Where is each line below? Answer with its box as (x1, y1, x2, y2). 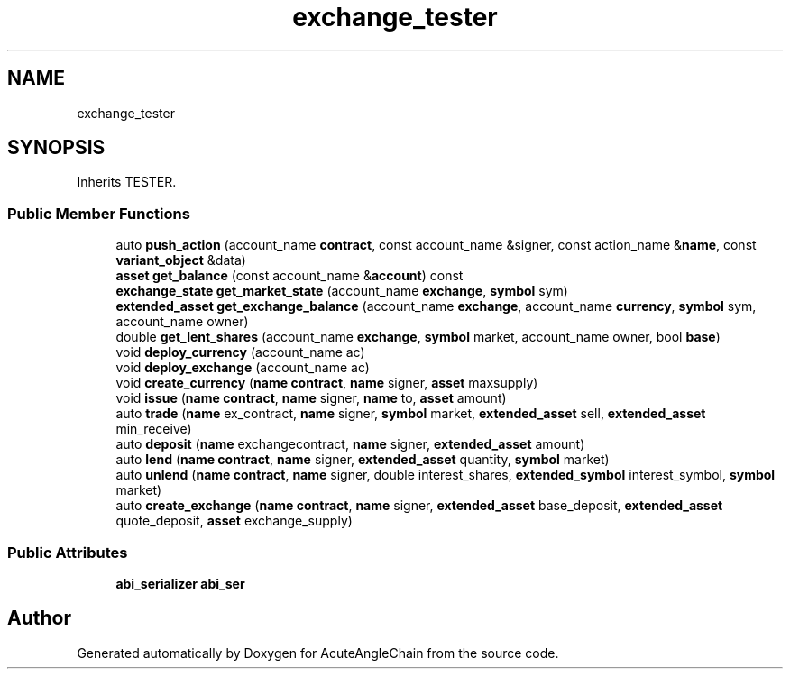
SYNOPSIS (7, 136, 106, 160)
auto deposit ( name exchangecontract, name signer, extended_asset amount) (115, 436, 585, 452)
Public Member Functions (7, 204, 190, 223)
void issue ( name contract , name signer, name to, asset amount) (115, 390, 507, 407)
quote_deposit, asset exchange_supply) (115, 513, 353, 529)
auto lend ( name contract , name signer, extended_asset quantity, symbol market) (115, 452, 610, 468)
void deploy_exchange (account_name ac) (115, 360, 370, 376)
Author (7, 607, 71, 630)
